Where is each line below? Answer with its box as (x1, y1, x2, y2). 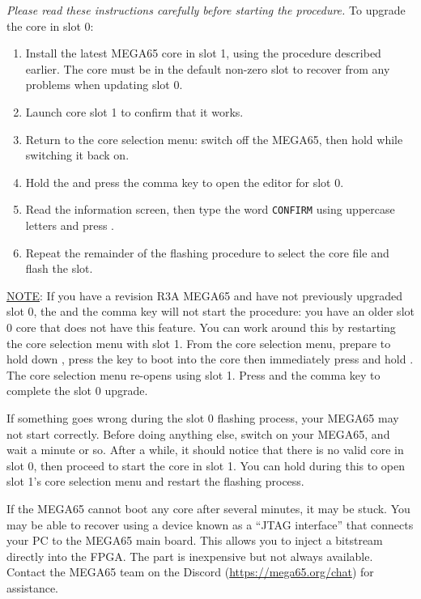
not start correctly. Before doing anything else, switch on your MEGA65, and (6, 425, 390, 442)
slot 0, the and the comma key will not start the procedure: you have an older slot (6, 303, 415, 320)
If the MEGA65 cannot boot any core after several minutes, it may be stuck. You (6, 499, 410, 516)
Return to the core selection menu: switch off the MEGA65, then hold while (25, 130, 403, 147)
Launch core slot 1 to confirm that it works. (25, 103, 244, 120)
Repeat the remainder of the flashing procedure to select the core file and (25, 244, 389, 261)
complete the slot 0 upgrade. (6, 382, 148, 399)
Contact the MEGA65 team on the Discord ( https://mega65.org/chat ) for (6, 563, 374, 580)
